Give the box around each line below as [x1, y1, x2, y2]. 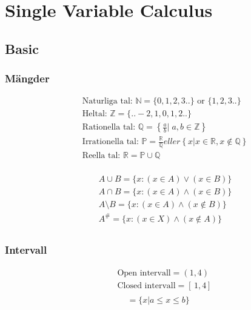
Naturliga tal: [82, 97, 133, 106]
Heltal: [82, 110, 107, 119]
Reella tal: [82, 151, 121, 160]
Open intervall [117, 268, 171, 277]
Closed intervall [117, 281, 176, 290]
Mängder [5, 71, 50, 86]
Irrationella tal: [82, 137, 139, 146]
